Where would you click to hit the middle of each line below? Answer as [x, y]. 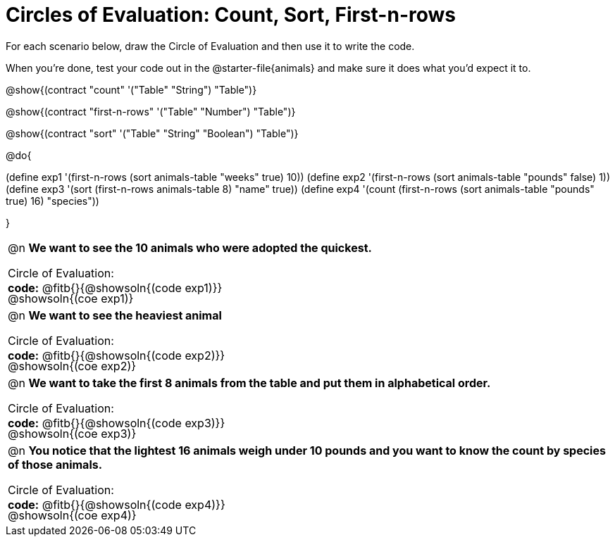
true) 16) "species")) [52, 201]
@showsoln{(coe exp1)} [71, 298]
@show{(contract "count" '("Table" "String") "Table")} [131, 89]
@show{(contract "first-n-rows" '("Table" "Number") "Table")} [151, 111]
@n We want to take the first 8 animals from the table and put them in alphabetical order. [249, 383]
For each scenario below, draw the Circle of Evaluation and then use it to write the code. [210, 46]
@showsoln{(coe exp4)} [72, 515]
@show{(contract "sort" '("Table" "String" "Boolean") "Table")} [152, 133]
